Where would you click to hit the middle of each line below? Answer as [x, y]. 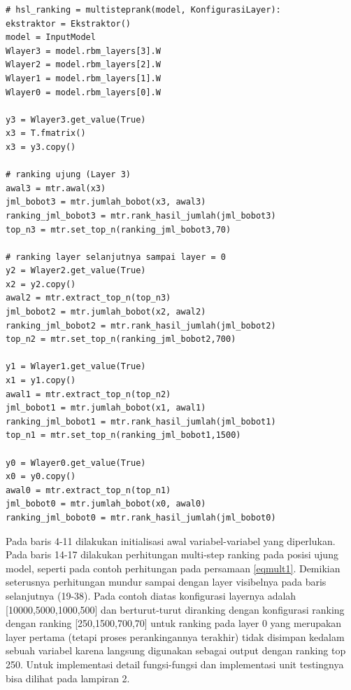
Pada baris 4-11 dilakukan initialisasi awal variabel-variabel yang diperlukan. [171, 540]
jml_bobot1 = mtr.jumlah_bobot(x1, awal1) [106, 408]
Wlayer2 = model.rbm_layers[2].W [83, 65]
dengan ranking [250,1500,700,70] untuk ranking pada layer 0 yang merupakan [174, 623]
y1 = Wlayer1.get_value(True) [76, 367]
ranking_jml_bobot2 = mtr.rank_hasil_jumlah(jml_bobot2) [141, 325]
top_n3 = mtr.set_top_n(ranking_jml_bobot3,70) [119, 229]
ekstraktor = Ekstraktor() [68, 23]
